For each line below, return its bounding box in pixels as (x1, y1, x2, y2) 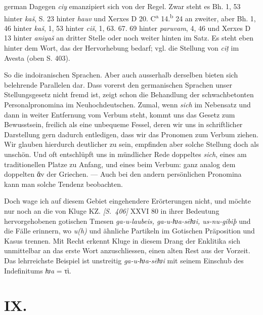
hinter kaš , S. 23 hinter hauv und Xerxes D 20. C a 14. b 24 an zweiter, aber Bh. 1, (4, 11, 256, 23)
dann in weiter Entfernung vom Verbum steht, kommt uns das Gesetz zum (4, 109, 235, 120)
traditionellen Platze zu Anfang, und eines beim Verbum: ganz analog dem (4, 159, 236, 169)
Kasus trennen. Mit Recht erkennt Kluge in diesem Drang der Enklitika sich (4, 235, 240, 246)
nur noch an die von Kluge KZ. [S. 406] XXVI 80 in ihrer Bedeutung (4, 205, 220, 216)
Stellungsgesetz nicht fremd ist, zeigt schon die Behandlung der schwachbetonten (4, 89, 254, 100)
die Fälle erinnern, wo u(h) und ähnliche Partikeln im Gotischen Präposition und (4, 225, 255, 236)
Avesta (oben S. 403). (4, 52, 70, 63)
